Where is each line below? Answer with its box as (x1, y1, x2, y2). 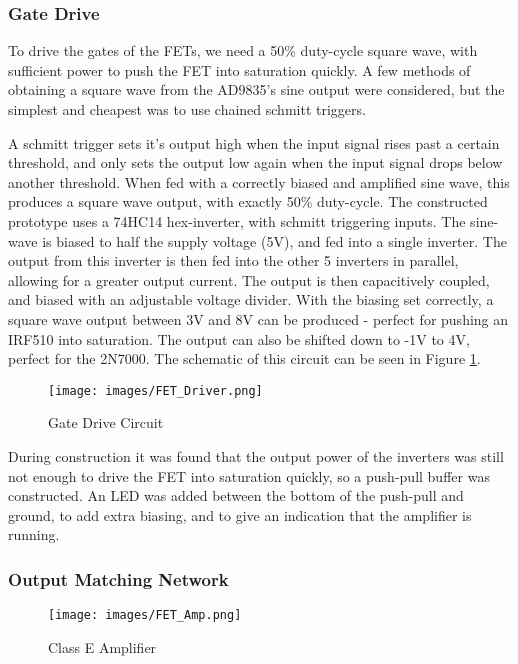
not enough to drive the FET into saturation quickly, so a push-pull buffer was (8, 465, 490, 486)
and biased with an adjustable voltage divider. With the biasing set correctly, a (8, 289, 494, 310)
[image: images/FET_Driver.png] (48, 383, 263, 398)
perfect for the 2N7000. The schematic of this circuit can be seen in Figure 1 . (8, 348, 481, 369)
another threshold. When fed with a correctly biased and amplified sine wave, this (8, 171, 510, 192)
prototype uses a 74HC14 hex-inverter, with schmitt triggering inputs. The (8, 210, 466, 231)
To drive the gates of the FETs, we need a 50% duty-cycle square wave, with (8, 40, 478, 61)
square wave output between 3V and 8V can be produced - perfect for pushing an (8, 308, 509, 329)
